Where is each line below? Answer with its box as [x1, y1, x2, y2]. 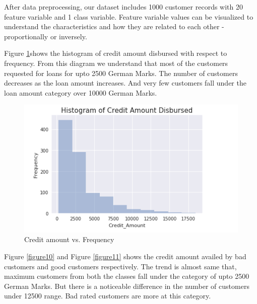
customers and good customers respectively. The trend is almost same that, [4, 261, 237, 271]
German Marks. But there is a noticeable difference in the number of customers [4, 280, 249, 291]
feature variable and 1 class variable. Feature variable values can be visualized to [4, 11, 253, 22]
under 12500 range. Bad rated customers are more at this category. [4, 290, 211, 301]
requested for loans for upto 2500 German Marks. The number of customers [4, 67, 238, 78]
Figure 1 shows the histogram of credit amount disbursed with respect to [4, 48, 227, 58]
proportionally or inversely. [4, 31, 87, 41]
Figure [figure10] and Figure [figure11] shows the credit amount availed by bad [4, 251, 246, 262]
